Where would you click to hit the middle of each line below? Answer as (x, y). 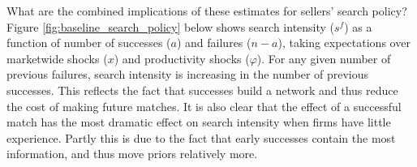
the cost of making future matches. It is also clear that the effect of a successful (204, 106)
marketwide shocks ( (57, 58)
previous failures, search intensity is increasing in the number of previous (188, 74)
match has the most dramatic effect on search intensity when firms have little (199, 122)
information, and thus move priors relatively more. (132, 154)
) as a (358, 26)
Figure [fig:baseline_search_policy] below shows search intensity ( (171, 26)
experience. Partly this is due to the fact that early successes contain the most (201, 137)
